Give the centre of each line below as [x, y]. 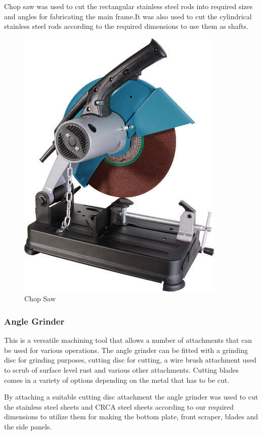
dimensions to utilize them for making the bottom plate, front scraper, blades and [131, 417]
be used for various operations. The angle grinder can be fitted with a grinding [126, 350]
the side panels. [28, 426]
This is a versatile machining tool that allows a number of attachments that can [128, 340]
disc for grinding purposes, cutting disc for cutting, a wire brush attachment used [130, 360]
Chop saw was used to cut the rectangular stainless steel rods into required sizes [128, 6]
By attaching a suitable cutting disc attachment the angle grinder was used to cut [131, 397]
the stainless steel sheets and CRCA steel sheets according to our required [119, 406]
